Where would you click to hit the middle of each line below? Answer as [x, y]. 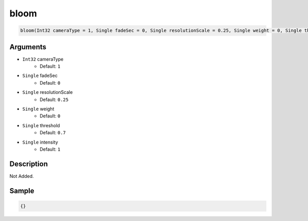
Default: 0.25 [54, 99]
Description [29, 164]
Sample [22, 190]
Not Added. [22, 176]
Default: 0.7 [53, 133]
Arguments [28, 47]
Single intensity [40, 142]
